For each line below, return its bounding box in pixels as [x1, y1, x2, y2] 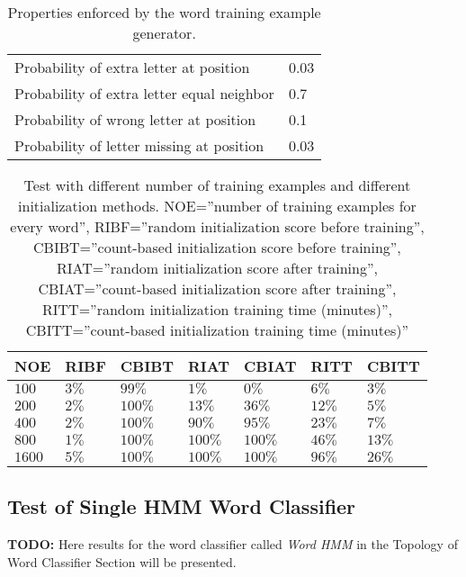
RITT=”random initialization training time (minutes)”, [42, 299, 392, 320]
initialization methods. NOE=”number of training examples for [18, 195, 417, 216]
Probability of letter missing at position [14, 135, 264, 156]
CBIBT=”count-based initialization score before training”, [33, 237, 401, 257]
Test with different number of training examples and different [23, 175, 411, 195]
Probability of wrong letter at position [14, 109, 256, 130]
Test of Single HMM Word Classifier [7, 492, 356, 520]
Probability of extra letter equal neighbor [14, 83, 274, 104]
